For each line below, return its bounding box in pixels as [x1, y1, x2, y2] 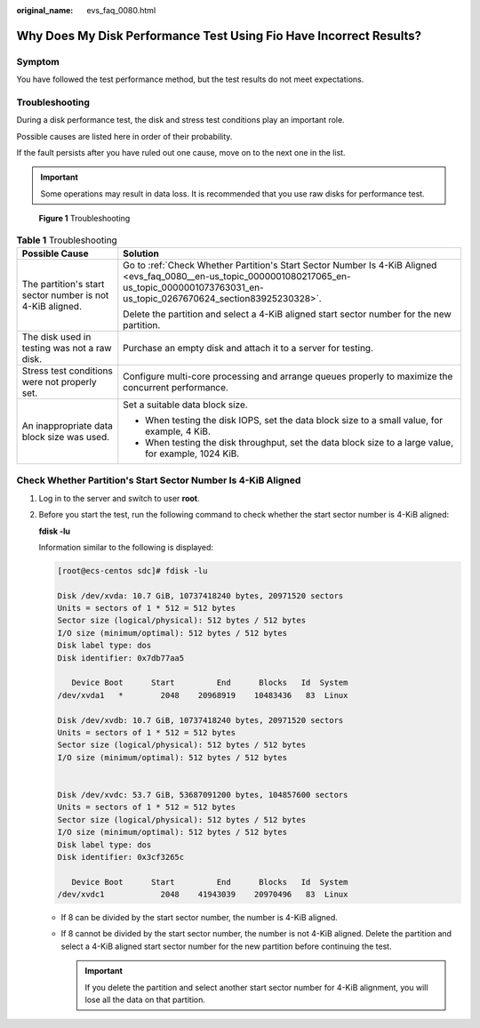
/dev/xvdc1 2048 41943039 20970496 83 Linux [57, 889, 348, 900]
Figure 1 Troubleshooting [38, 213, 131, 224]
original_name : [16, 5, 74, 15]
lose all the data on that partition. [84, 994, 206, 1005]
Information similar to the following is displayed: [38, 542, 213, 552]
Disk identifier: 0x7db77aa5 [57, 653, 185, 663]
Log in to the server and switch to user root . [38, 493, 200, 503]
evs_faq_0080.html [86, 5, 156, 15]
